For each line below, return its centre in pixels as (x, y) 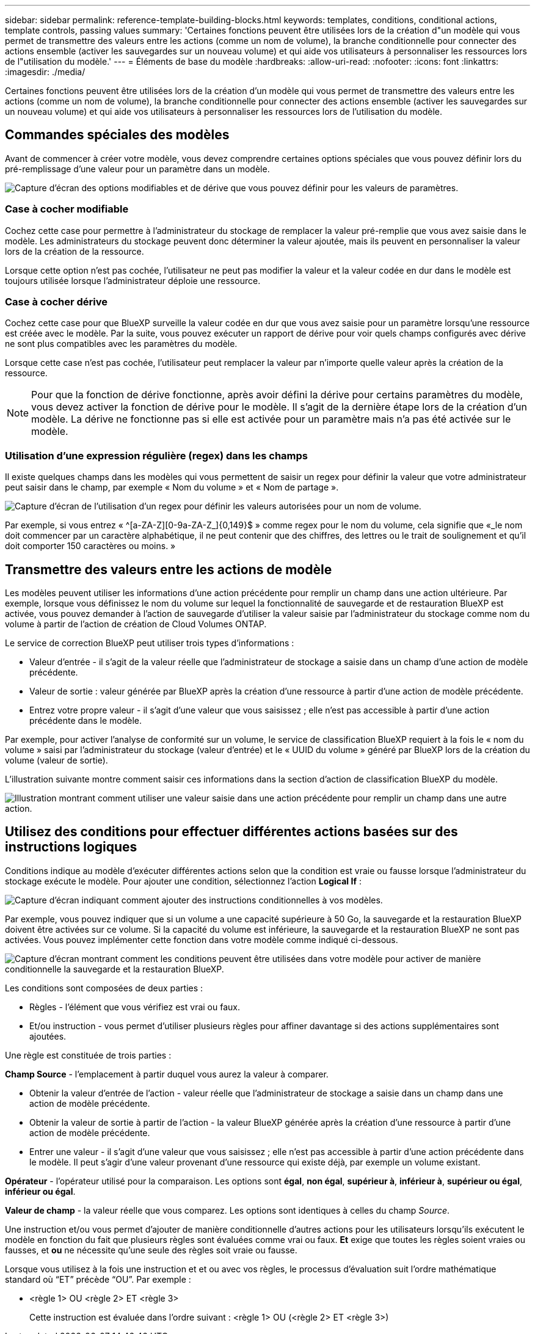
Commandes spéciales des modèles (117, 135)
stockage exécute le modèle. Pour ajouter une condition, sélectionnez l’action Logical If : (183, 881)
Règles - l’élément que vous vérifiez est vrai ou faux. (135, 1007)
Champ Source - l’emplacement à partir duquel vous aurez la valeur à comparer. (167, 1074)
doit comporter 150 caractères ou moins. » (90, 546)
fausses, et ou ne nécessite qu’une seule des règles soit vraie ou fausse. (151, 1250)
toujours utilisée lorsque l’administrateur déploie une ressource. (133, 280)
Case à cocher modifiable (67, 209)
